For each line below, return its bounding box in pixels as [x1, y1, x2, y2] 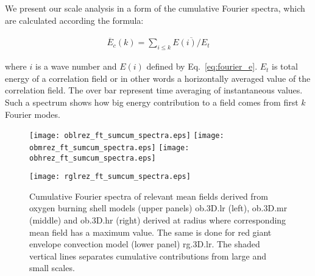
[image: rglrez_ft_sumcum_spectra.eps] [29, 172, 191, 181]
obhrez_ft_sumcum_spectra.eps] [29, 153, 156, 162]
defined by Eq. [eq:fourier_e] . [146, 60, 258, 73]
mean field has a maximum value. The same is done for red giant [29, 225, 272, 238]
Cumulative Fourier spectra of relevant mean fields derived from [29, 189, 268, 202]
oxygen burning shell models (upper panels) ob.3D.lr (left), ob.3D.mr [29, 202, 288, 214]
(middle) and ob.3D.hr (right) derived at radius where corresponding [29, 214, 286, 227]
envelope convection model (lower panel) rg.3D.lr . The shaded [29, 238, 260, 250]
